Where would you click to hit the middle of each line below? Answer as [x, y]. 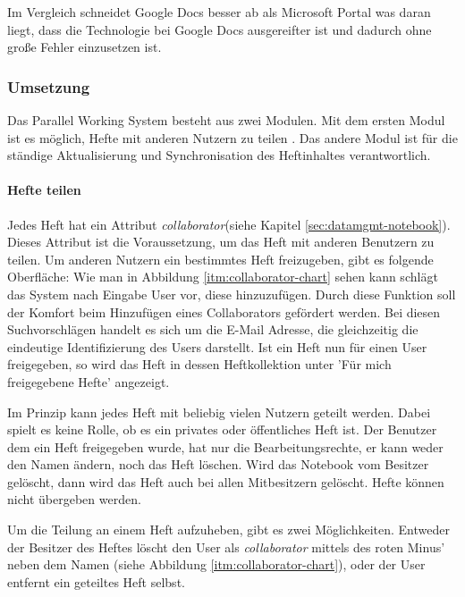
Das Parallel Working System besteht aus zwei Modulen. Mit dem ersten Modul [226, 120]
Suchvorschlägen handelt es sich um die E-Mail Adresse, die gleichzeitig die [213, 329]
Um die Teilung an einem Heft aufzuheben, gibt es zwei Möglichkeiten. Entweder [228, 530]
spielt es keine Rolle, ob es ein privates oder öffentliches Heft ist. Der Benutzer [222, 429]
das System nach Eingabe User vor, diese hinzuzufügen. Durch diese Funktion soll [232, 294]
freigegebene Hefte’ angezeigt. [89, 381]
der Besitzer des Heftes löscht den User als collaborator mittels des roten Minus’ [226, 547]
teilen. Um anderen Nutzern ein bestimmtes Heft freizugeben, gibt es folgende [220, 259]
